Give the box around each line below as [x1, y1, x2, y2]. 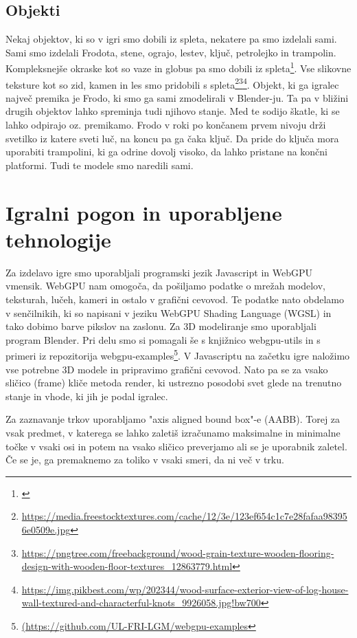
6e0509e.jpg [21, 522, 71, 536]
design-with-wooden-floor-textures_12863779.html [21, 559, 233, 573]
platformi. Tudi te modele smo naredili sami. [5, 157, 194, 172]
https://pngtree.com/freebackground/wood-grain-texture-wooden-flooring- [21, 545, 334, 560]
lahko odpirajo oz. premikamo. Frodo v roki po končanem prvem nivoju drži [5, 118, 326, 132]
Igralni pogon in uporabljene [5, 198, 282, 226]
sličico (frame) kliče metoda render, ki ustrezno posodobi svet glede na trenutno [5, 375, 342, 390]
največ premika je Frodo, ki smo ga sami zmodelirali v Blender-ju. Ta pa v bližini [5, 90, 349, 104]
